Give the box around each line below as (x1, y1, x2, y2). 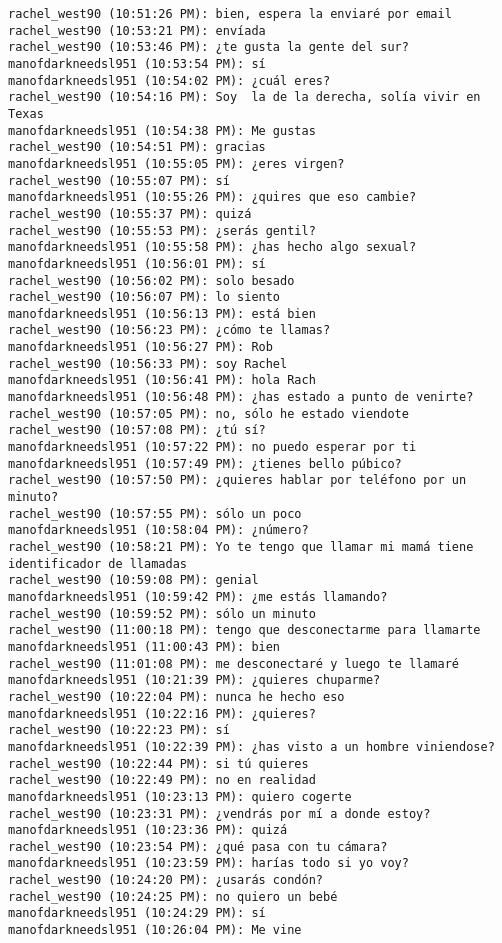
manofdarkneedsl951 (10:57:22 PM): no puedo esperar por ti (8, 440, 417, 455)
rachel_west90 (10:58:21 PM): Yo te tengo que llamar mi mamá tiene (8, 540, 474, 554)
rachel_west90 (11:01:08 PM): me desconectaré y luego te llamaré (8, 656, 460, 671)
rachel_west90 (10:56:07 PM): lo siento (8, 290, 281, 305)
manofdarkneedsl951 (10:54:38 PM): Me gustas (8, 123, 316, 138)
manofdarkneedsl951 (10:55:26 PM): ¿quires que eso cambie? (8, 190, 417, 205)
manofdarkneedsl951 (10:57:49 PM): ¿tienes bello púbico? (8, 456, 402, 471)
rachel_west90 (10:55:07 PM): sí (8, 173, 230, 188)
